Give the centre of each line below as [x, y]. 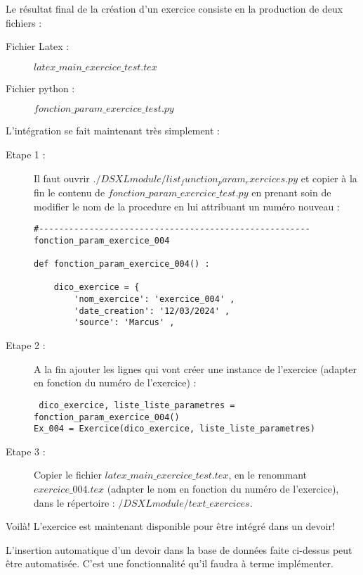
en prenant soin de [291, 192]
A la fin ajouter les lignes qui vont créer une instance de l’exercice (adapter [196, 368]
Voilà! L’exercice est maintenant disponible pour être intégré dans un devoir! [170, 526]
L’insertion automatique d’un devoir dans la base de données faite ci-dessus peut [179, 549]
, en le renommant [268, 475]
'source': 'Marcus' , [124, 323]
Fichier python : [40, 88]
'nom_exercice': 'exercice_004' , [154, 299]
